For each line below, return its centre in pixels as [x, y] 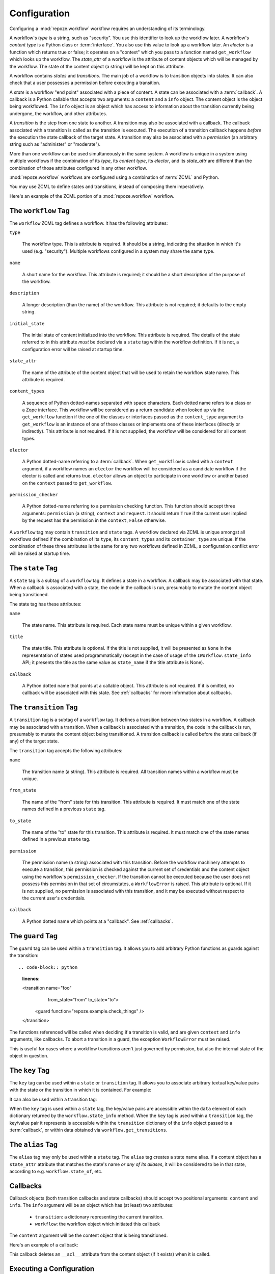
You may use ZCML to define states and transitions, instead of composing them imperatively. [107, 187]
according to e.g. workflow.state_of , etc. [56, 1171]
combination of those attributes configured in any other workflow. [78, 168]
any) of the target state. [34, 741]
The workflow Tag [39, 211]
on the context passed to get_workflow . [67, 483]
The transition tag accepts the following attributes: [66, 750]
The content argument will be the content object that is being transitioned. [89, 1235]
